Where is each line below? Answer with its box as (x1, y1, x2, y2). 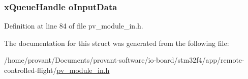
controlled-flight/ (4, 65, 57, 75)
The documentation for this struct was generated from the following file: (4, 37, 229, 48)
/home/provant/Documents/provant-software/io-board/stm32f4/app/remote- (4, 55, 244, 65)
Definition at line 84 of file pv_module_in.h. (4, 20, 143, 31)
